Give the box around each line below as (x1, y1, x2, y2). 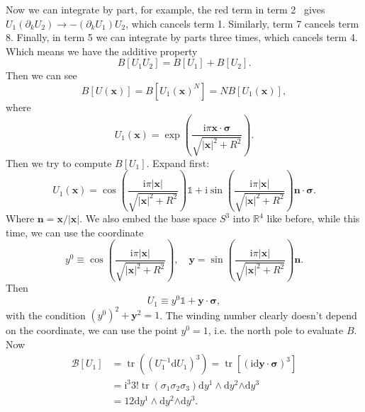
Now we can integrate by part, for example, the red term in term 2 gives (6, 2, 325, 16)
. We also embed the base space (79, 211, 217, 226)
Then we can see (6, 68, 77, 83)
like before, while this (266, 211, 360, 226)
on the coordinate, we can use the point (6, 323, 178, 338)
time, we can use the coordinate (6, 224, 144, 239)
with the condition (6, 307, 86, 322)
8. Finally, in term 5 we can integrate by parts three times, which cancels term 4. (6, 30, 358, 45)
